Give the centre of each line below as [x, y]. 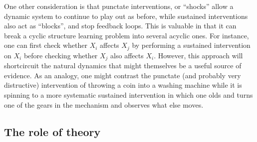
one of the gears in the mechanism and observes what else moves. [104, 104]
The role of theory [52, 131]
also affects [127, 55]
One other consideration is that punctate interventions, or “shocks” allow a [119, 6]
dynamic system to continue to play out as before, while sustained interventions [126, 16]
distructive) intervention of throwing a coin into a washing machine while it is [123, 85]
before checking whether [61, 55]
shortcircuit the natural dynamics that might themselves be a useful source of [123, 66]
